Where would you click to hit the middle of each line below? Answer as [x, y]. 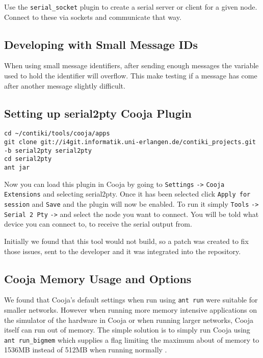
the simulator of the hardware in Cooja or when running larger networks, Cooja [129, 320]
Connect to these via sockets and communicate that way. [93, 17]
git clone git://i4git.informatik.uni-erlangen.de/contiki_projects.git [130, 142]
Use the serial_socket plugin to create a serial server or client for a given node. [131, 7]
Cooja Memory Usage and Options [98, 278]
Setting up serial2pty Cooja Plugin [98, 113]
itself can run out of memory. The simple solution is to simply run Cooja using [127, 330]
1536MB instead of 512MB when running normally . [86, 350]
